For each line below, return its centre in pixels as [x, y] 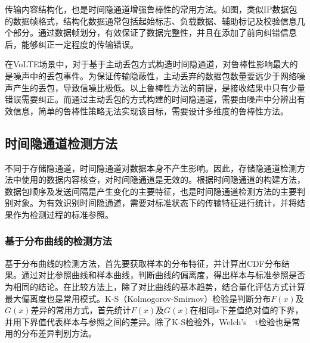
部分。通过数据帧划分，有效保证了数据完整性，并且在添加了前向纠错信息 [155, 32]
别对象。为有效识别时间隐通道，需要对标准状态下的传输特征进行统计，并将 [151, 203]
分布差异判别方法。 [59, 333]
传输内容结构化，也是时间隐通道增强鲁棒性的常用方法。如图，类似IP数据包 [151, 9]
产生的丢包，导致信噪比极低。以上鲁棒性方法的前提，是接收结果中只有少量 [159, 87]
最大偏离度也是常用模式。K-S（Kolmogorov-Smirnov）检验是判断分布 [138, 298]
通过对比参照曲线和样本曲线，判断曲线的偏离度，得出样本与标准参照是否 [163, 275]
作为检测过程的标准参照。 [63, 214]
